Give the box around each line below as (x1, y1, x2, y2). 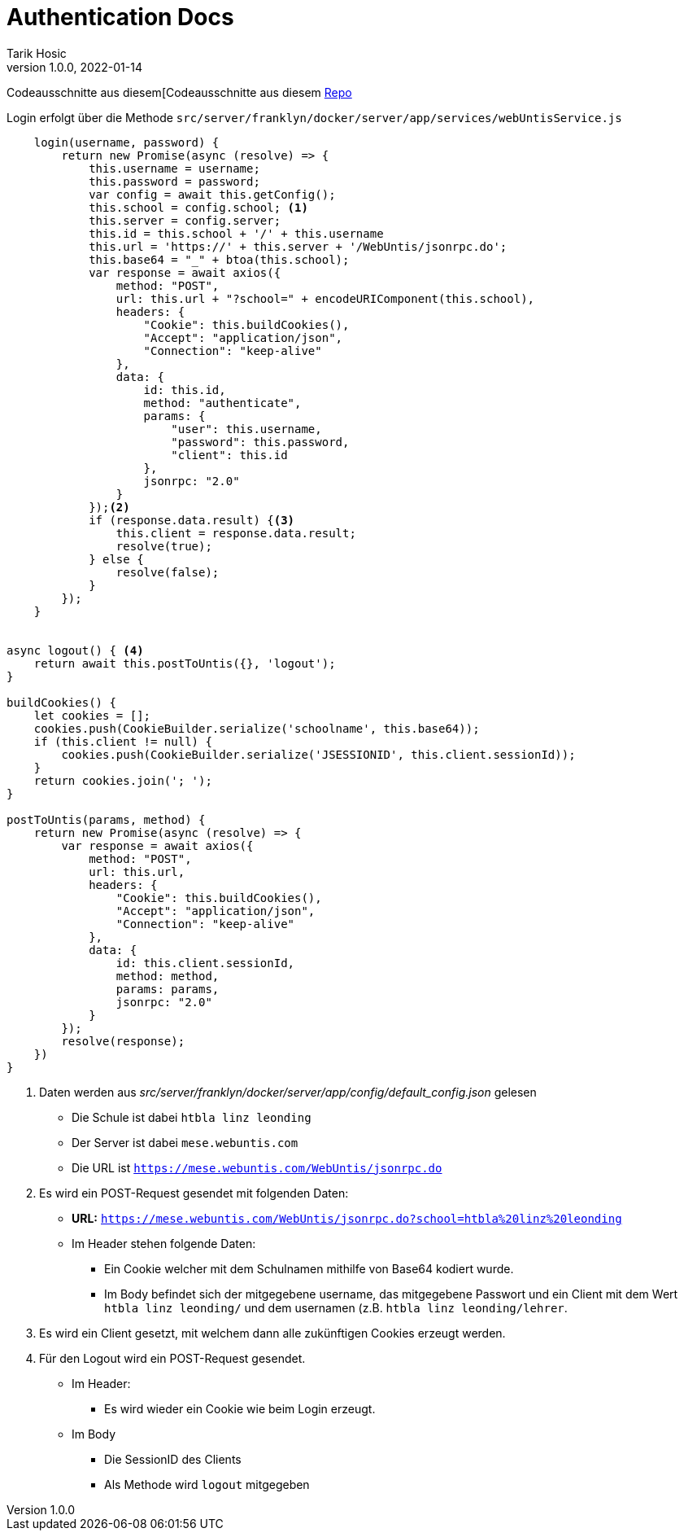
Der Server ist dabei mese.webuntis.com (72, 1135, 298, 1149)
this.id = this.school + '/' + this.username (89, 226, 384, 240)
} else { (89, 552, 144, 566)
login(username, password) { (33, 135, 220, 149)
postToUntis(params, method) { (7, 812, 206, 826)
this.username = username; (89, 161, 260, 175)
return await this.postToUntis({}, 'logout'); (33, 656, 336, 670)
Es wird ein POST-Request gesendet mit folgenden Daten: (39, 1185, 349, 1200)
